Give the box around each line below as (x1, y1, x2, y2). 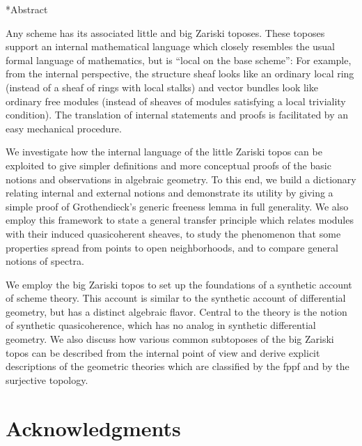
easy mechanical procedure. (6, 121, 122, 135)
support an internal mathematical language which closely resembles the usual (6, 39, 335, 54)
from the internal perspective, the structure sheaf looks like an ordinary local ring (6, 66, 354, 81)
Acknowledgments (6, 413, 181, 442)
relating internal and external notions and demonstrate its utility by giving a (6, 185, 333, 200)
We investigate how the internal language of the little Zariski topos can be (6, 144, 322, 159)
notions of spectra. (6, 254, 84, 268)
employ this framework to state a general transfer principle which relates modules (6, 213, 354, 227)
